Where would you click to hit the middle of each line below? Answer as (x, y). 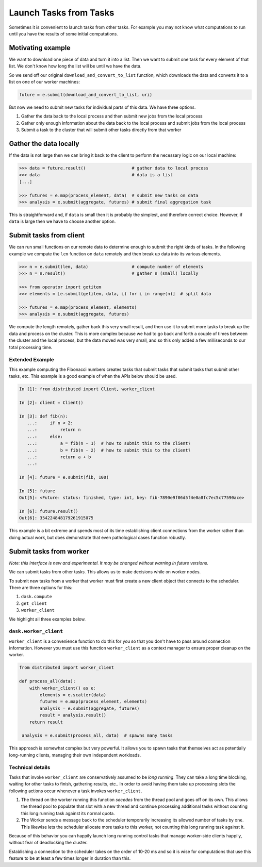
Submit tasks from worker (49, 551)
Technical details (30, 767)
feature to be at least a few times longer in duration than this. (70, 858)
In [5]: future (37, 491)
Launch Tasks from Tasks (62, 13)
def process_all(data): (48, 681)
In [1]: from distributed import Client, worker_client (87, 389)
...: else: (45, 436)
